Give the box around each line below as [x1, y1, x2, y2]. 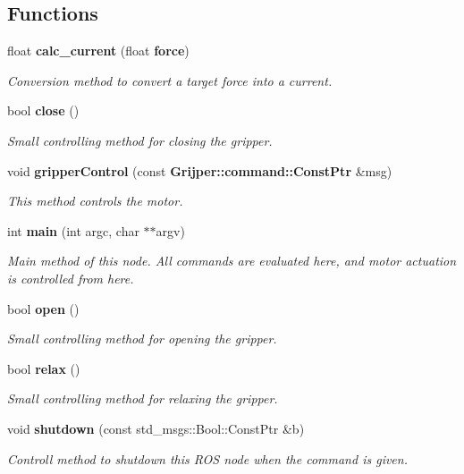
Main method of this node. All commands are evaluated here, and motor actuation [7, 251, 457, 270]
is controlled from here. [7, 268, 134, 287]
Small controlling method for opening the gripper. [7, 329, 277, 348]
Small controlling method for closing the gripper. [7, 131, 273, 149]
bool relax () [7, 359, 80, 377]
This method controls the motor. [7, 191, 183, 210]
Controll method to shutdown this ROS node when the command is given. [7, 449, 408, 468]
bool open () [7, 299, 80, 317]
